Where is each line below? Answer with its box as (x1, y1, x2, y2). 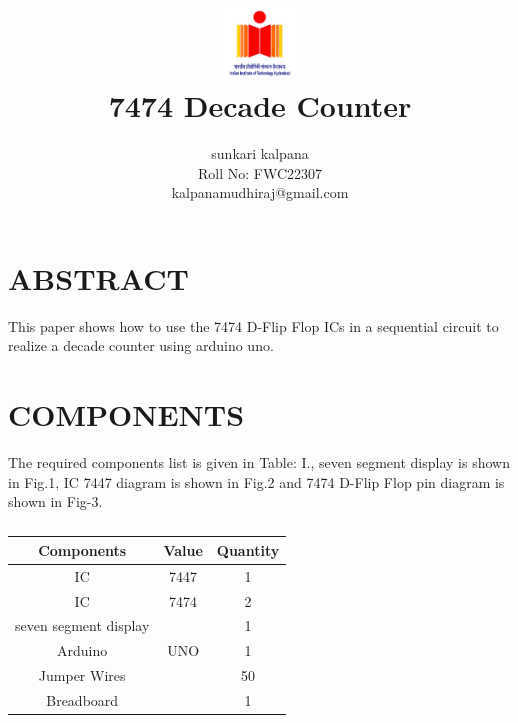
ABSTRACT (8, 257, 189, 298)
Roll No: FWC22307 (197, 162, 323, 183)
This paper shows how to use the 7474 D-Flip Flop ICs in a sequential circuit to (8, 315, 499, 336)
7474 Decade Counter (108, 85, 412, 126)
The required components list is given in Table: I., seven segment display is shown (8, 452, 510, 473)
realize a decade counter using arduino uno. (8, 335, 274, 356)
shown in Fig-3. (8, 491, 103, 512)
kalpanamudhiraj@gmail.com (171, 182, 349, 203)
